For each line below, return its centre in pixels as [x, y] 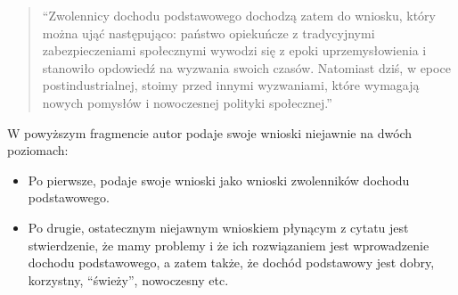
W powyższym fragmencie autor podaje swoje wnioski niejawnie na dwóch [210, 132]
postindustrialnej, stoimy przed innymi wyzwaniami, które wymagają [231, 85]
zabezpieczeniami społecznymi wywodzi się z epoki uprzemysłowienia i [234, 50]
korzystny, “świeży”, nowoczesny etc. [128, 279]
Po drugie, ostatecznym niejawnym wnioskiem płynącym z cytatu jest [218, 227]
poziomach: [38, 150]
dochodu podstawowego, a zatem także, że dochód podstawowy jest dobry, [231, 262]
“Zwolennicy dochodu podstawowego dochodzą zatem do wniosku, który [239, 15]
